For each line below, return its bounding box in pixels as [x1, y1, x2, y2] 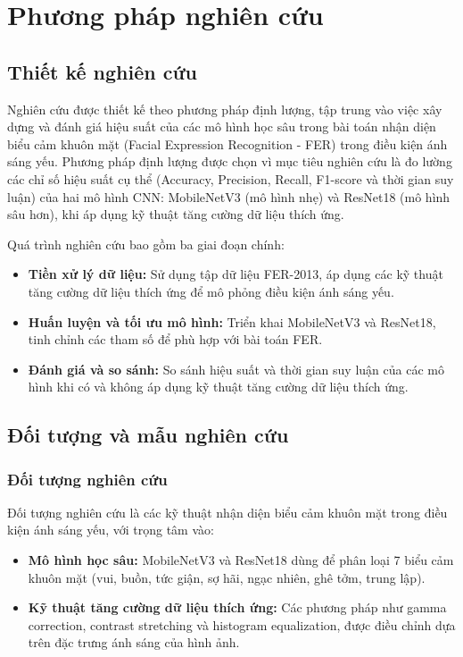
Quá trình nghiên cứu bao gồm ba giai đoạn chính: [7, 234, 285, 253]
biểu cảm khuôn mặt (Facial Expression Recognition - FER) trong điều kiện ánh [7, 134, 448, 153]
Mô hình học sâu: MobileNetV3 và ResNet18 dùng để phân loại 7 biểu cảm [28, 551, 454, 569]
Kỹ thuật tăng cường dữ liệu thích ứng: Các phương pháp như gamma [28, 598, 447, 617]
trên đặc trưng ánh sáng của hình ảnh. [28, 633, 240, 652]
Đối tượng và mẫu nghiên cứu [7, 421, 289, 449]
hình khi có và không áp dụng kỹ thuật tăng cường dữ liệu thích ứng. [28, 377, 409, 396]
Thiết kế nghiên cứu [7, 57, 197, 85]
